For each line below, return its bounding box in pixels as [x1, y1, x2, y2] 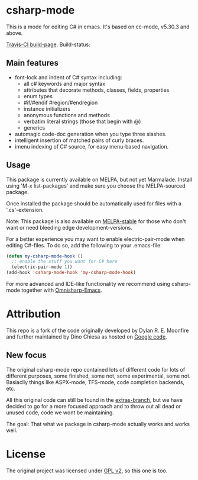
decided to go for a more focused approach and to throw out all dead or [6, 402, 181, 410]
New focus [6, 350, 47, 360]
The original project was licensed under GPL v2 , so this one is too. [6, 467, 168, 474]
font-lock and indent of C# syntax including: [14, 73, 122, 80]
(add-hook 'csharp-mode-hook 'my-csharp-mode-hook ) [6, 270, 136, 276]
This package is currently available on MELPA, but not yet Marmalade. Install [6, 176, 193, 183]
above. [6, 29, 23, 36]
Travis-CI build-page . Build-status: [6, 41, 90, 48]
